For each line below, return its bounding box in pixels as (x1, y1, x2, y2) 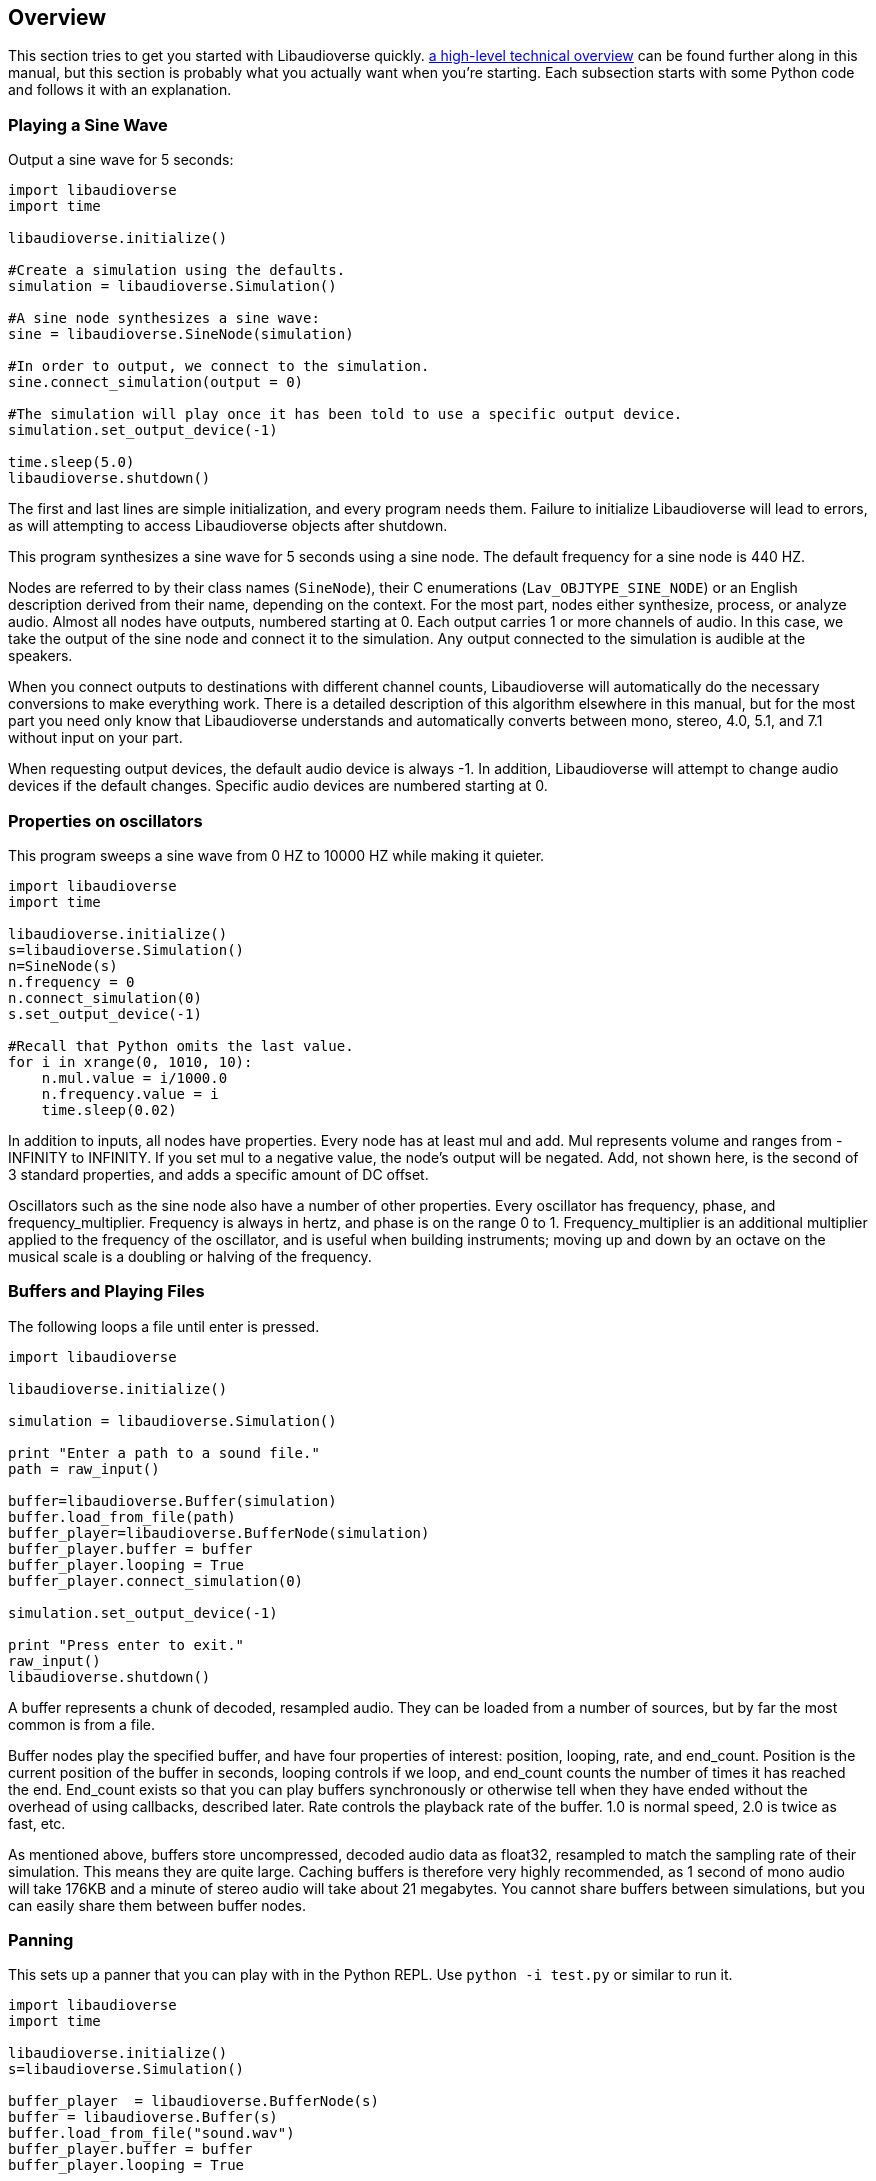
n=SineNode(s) (8, 957, 118, 974)
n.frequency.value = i (41, 1085, 219, 1102)
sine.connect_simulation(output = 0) (8, 374, 304, 391)
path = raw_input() (8, 1460, 160, 1477)
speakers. (8, 647, 73, 665)
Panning (8, 1930, 74, 1951)
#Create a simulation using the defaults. (8, 262, 346, 279)
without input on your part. (8, 729, 183, 747)
